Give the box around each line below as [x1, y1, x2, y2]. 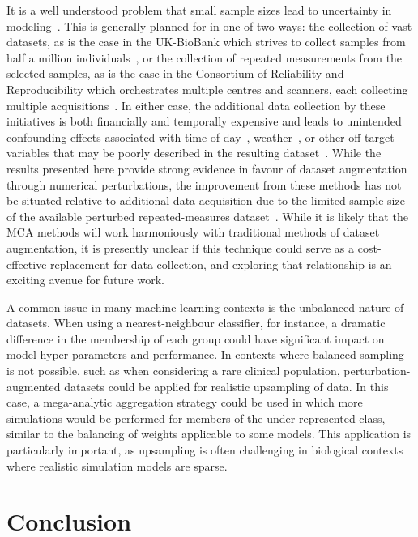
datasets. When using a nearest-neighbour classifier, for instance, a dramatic [6, 314, 386, 331]
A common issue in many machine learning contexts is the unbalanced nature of [6, 298, 404, 315]
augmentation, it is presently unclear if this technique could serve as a [6, 239, 355, 256]
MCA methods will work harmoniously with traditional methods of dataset [6, 224, 380, 241]
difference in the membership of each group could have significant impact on [6, 330, 385, 347]
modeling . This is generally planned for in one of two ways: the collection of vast [6, 17, 412, 34]
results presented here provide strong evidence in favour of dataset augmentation [6, 160, 407, 177]
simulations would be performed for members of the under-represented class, [6, 409, 386, 426]
